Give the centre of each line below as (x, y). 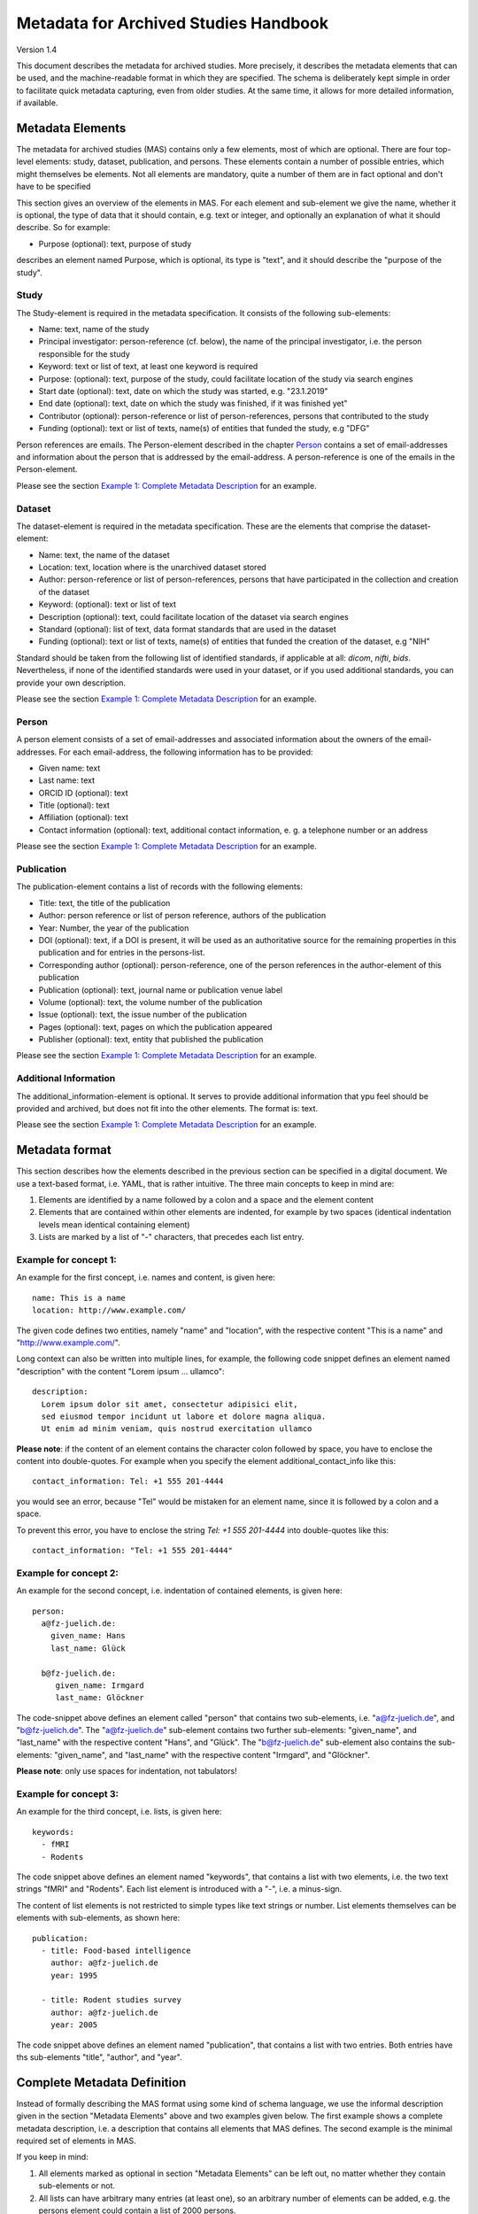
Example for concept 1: (66, 1260)
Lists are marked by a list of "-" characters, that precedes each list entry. (171, 1237)
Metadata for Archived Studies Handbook (173, 23)
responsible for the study (84, 353)
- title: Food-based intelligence (116, 1950)
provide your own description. (71, 683)
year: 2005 (74, 2025)
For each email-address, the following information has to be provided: (186, 752)
